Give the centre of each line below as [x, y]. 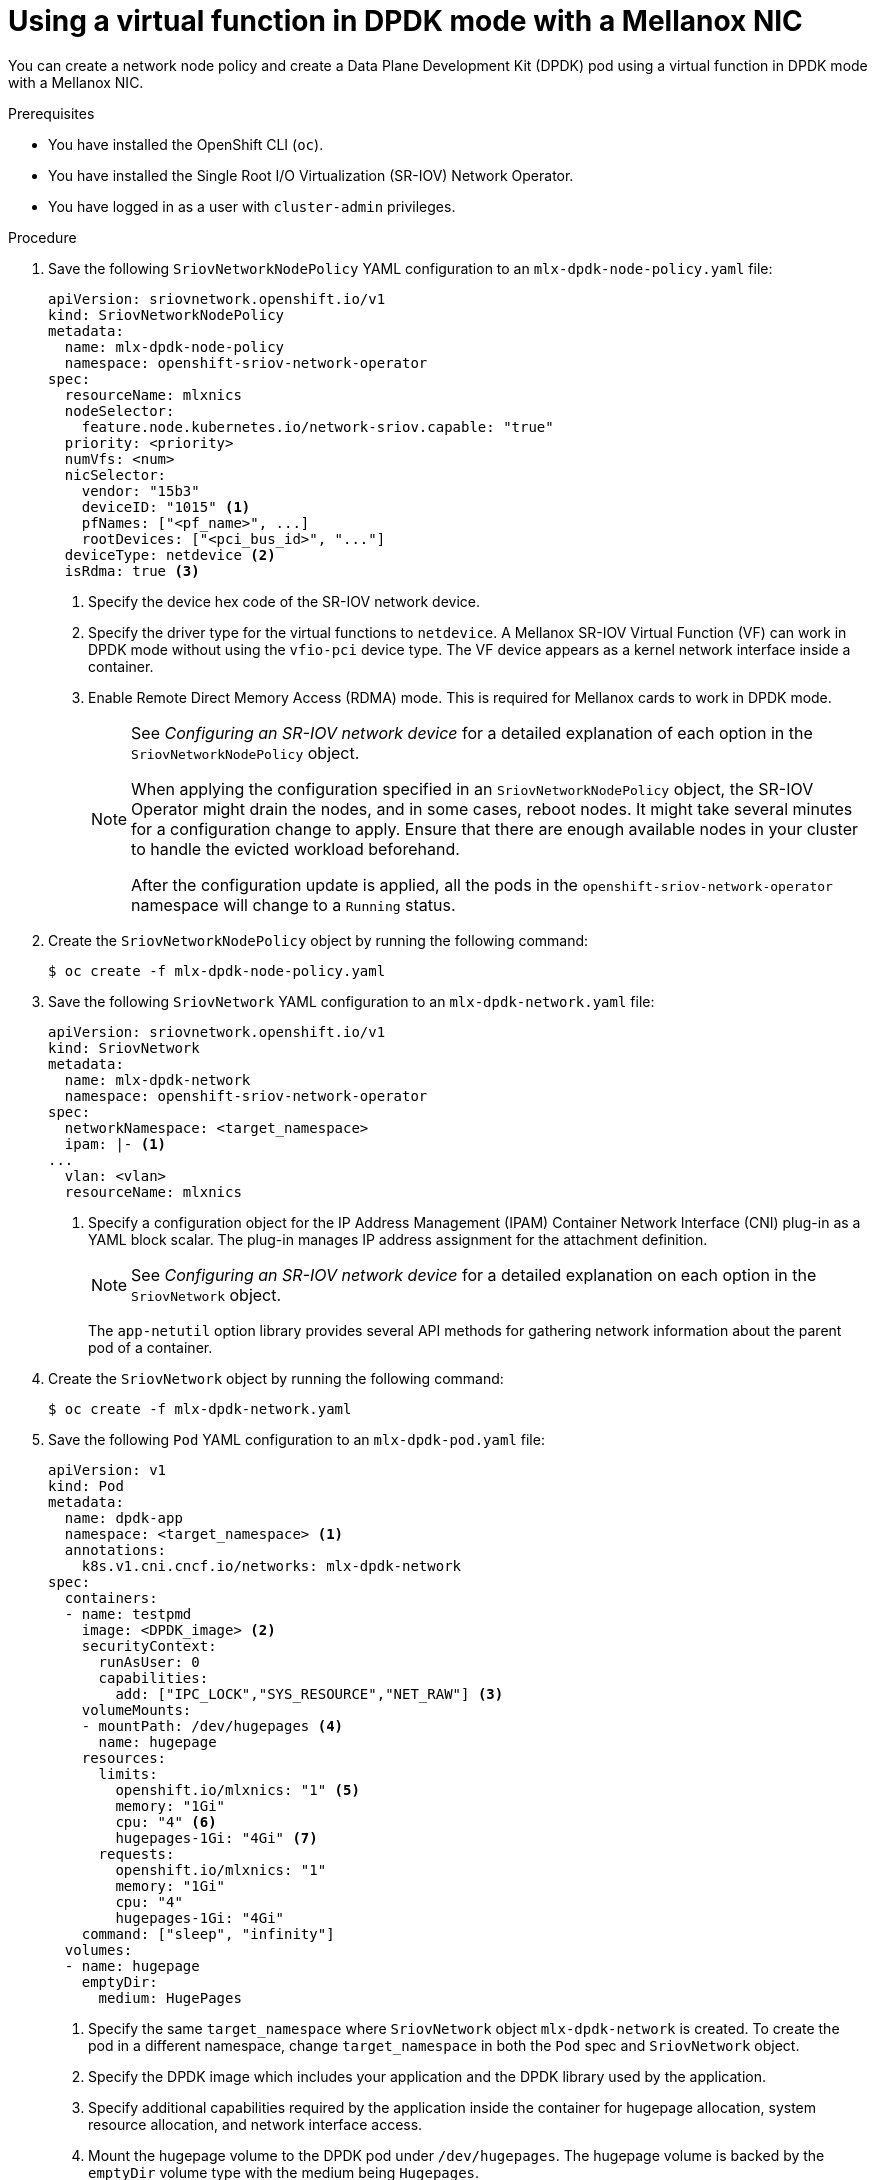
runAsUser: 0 [149, 1661]
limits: [128, 1773]
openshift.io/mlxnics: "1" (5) [237, 1789]
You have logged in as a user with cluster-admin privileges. [252, 206]
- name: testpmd [128, 1613]
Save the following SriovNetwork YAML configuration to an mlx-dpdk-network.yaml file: [351, 1001]
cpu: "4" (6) [166, 1821]
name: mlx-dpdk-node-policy [174, 346]
